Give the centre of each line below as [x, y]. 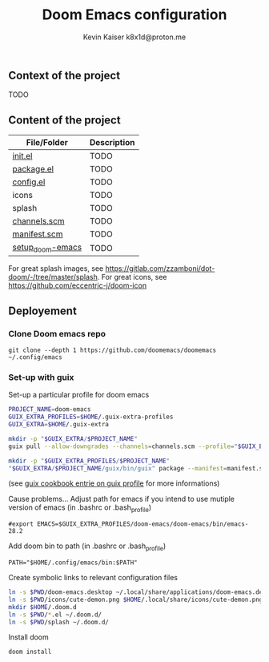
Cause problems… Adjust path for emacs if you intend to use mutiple [121, 499]
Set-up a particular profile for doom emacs [79, 395]
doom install [30, 652]
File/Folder [47, 143]
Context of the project [64, 75]
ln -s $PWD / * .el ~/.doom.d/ [55, 615]
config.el [29, 182]
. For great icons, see [132, 277]
